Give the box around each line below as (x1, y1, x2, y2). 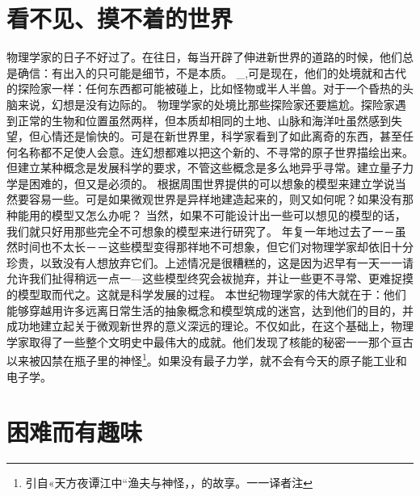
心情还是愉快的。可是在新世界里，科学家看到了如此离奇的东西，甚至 (40, 128, 402, 145)
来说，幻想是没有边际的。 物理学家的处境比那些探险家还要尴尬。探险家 (17, 95, 395, 112)
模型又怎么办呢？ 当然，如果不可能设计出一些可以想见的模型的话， (51, 207, 406, 224)
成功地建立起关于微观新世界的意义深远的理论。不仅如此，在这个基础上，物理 (6, 317, 414, 334)
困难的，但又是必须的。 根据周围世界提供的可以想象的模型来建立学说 (28, 174, 395, 191)
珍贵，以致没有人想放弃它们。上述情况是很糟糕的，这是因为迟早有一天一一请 (6, 254, 414, 271)
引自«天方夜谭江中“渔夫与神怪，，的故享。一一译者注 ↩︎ (25, 474, 313, 491)
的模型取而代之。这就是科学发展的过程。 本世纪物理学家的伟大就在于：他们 (6, 286, 406, 303)
